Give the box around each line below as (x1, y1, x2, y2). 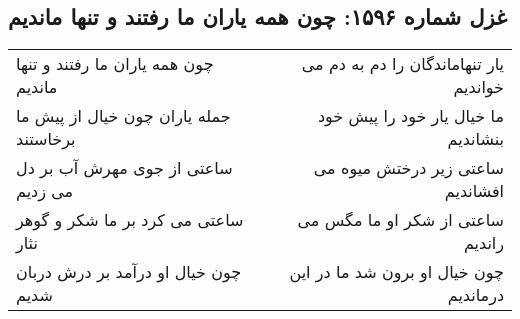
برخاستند (16, 127, 76, 151)
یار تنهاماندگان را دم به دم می (301, 52, 504, 76)
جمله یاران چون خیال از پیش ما (16, 104, 231, 128)
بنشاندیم (447, 127, 504, 151)
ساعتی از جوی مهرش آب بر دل (16, 156, 233, 180)
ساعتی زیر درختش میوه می (313, 156, 504, 180)
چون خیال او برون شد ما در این (289, 260, 504, 284)
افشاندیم (444, 179, 504, 203)
